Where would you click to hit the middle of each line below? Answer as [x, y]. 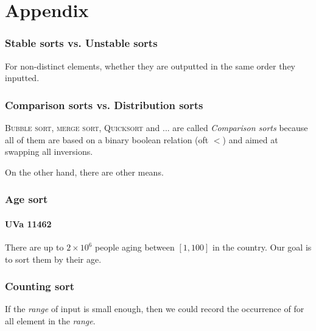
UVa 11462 [28, 223]
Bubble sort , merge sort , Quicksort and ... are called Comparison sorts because [156, 127]
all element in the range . [50, 321]
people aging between [135, 247]
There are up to [34, 247]
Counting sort [40, 286]
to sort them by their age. [53, 259]
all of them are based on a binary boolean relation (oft [107, 139]
